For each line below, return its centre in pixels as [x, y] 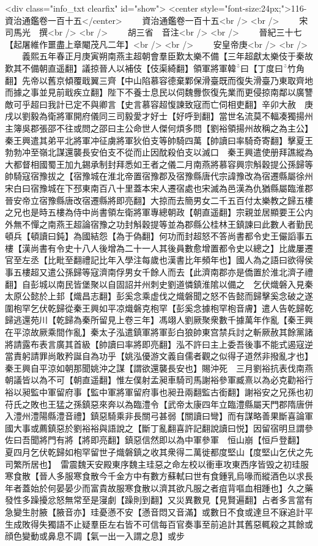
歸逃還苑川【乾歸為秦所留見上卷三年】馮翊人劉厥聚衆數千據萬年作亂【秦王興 [159, 320]
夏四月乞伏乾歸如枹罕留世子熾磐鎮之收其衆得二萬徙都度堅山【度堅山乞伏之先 [159, 451]
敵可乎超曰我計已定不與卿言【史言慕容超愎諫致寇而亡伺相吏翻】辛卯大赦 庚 [159, 104]
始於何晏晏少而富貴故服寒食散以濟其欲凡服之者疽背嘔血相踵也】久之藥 [172, 488]
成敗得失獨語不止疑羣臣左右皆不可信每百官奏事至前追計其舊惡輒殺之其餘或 [163, 524]
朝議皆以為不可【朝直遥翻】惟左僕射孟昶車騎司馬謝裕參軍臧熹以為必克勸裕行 [159, 380]
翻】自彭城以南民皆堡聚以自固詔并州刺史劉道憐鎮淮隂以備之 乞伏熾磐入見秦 [159, 284]
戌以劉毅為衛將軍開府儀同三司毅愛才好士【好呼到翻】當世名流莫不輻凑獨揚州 [159, 116]
